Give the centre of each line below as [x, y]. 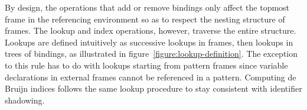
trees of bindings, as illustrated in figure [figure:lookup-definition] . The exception [151, 54]
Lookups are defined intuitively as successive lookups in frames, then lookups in [149, 42]
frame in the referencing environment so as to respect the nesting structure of [145, 19]
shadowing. [25, 100]
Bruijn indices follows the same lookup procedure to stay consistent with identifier [153, 88]
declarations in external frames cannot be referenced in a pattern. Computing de [151, 77]
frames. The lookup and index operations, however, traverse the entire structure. [151, 30]
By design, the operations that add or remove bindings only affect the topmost [147, 7]
